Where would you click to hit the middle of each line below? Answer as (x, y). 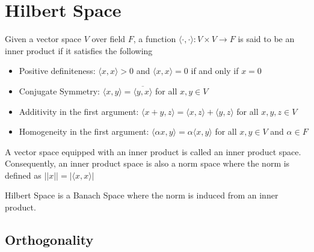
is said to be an (266, 39)
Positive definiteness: (57, 71)
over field (109, 39)
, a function (155, 39)
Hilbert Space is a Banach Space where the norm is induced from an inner (142, 195)
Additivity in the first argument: (79, 111)
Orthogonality (49, 240)
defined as (23, 175)
